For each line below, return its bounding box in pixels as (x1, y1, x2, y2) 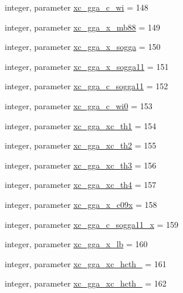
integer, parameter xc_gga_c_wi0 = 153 (5, 99, 152, 112)
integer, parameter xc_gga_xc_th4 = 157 (5, 179, 157, 191)
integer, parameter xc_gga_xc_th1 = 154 (5, 119, 157, 132)
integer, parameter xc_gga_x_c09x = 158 (5, 198, 157, 210)
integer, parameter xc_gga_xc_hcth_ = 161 (5, 257, 167, 270)
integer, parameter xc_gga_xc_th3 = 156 (5, 159, 157, 171)
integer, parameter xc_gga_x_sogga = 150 (5, 41, 161, 53)
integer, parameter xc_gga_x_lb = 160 (5, 238, 148, 250)
